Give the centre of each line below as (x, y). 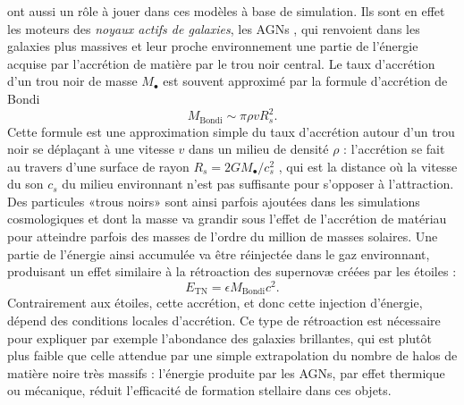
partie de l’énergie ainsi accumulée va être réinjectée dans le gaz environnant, (219, 253)
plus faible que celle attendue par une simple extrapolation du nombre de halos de (232, 355)
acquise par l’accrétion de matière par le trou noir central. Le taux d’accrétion (221, 63)
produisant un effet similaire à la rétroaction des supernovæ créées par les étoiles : (232, 271)
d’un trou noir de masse (72, 81)
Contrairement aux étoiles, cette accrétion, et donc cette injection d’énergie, (215, 303)
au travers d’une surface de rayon (98, 166)
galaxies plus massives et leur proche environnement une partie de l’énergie (213, 46)
